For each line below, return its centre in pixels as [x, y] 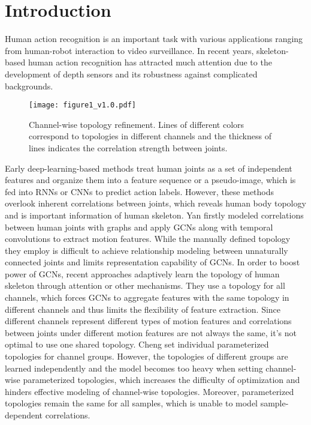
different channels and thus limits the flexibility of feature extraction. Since [143, 309]
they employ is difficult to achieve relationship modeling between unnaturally [147, 250]
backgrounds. [29, 86]
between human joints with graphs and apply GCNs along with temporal [139, 227]
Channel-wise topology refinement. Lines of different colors [137, 124]
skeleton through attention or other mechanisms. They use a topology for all [145, 285]
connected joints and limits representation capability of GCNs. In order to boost [153, 262]
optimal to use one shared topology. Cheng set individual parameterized [137, 344]
